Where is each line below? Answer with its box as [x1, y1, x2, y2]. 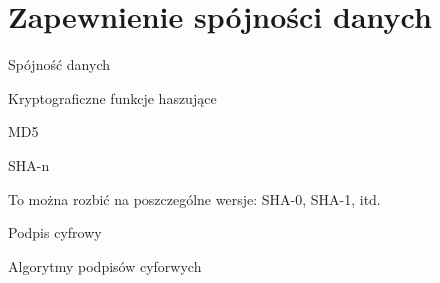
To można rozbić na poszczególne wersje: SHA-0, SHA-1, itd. [8, 188, 381, 209]
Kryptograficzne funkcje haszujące [8, 87, 217, 108]
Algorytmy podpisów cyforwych [8, 255, 202, 276]
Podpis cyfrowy [8, 222, 102, 243]
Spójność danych [8, 54, 110, 75]
